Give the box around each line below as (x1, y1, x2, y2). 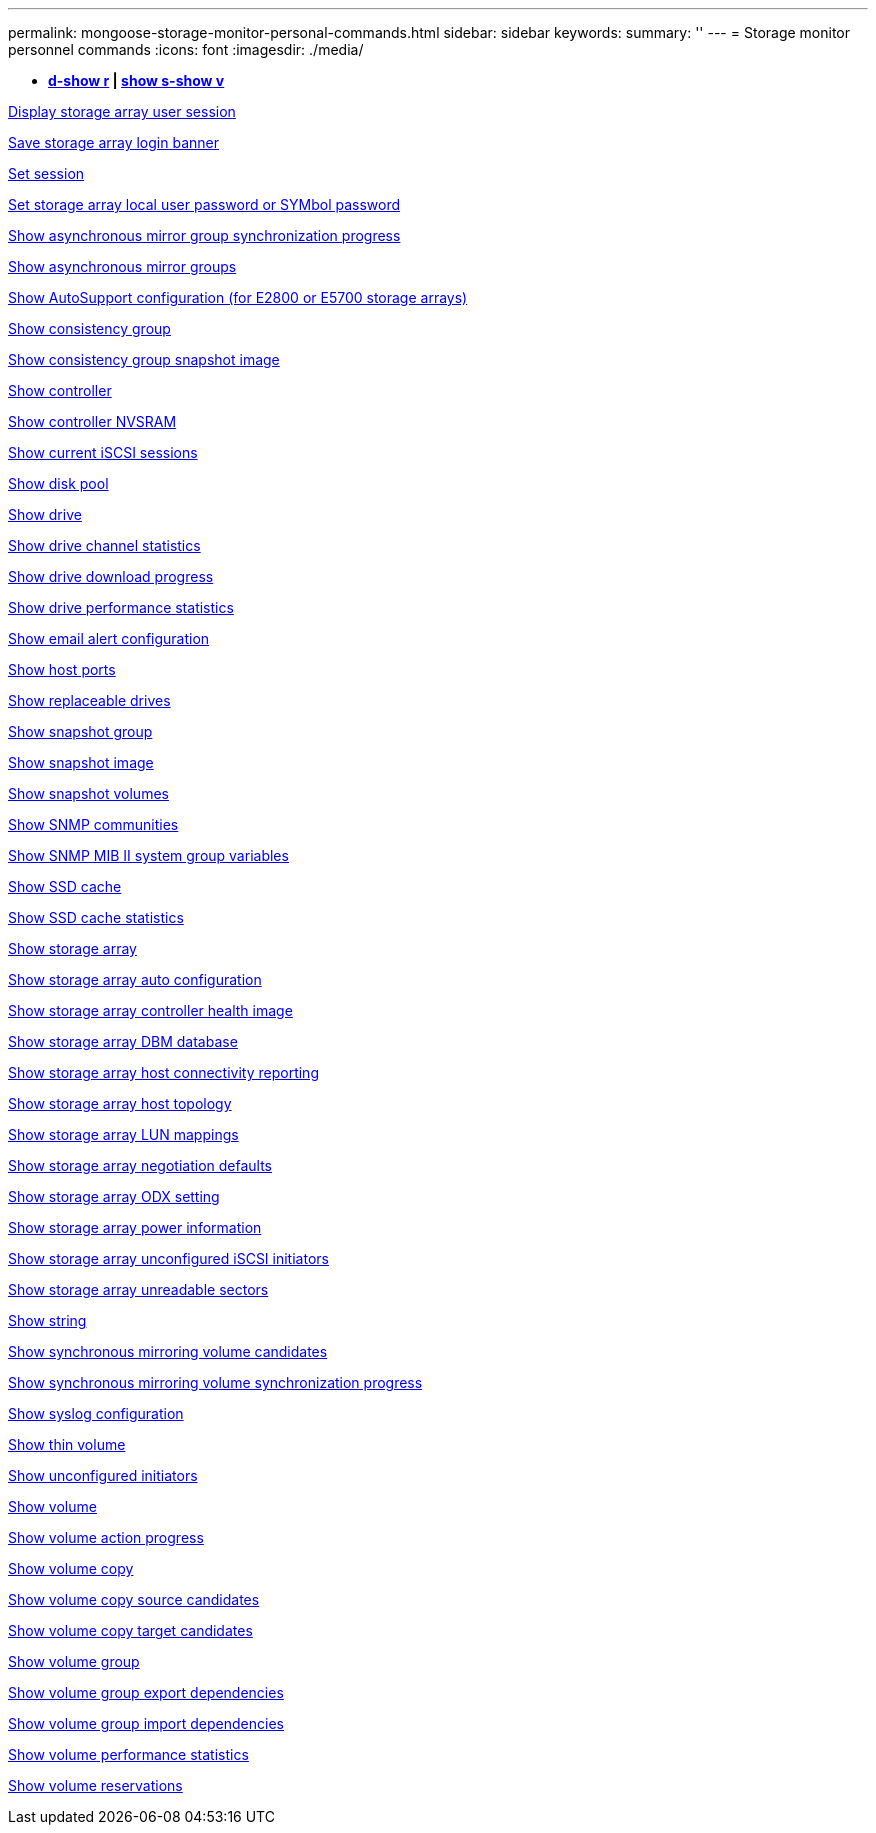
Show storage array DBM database (8, 1033, 238, 1050)
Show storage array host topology (8, 1095, 232, 1112)
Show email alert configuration (8, 630, 210, 647)
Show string (8, 1312, 87, 1329)
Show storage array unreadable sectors (8, 1281, 269, 1298)
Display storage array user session (8, 103, 236, 120)
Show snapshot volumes (8, 785, 169, 802)
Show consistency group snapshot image (8, 351, 280, 368)
